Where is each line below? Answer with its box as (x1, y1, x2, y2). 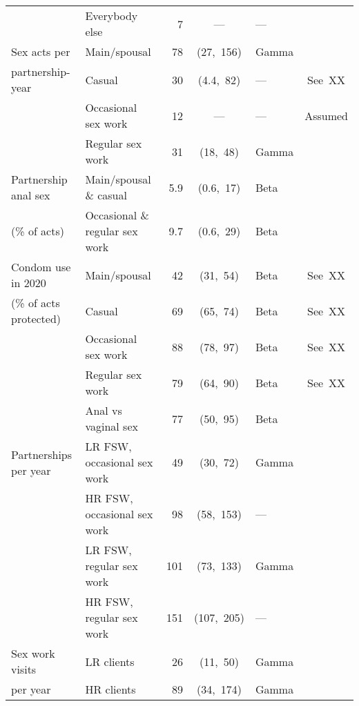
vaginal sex (85, 418, 138, 434)
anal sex (11, 187, 50, 203)
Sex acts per (11, 43, 70, 59)
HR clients (85, 681, 136, 697)
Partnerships (11, 446, 72, 462)
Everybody (85, 8, 138, 23)
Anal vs (85, 402, 122, 418)
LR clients (85, 653, 135, 669)
